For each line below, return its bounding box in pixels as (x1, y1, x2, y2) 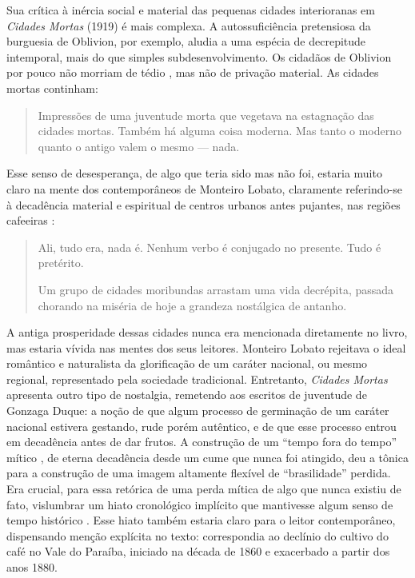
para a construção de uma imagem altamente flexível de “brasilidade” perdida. (6, 464, 391, 481)
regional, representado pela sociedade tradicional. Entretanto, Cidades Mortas (6, 370, 388, 387)
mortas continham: (6, 79, 98, 96)
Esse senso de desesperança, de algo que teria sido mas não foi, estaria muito (6, 165, 382, 181)
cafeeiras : (6, 212, 55, 229)
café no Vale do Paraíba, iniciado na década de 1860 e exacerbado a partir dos (6, 543, 390, 560)
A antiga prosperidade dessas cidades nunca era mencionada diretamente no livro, (6, 324, 408, 341)
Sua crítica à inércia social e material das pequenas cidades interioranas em (6, 2, 375, 18)
